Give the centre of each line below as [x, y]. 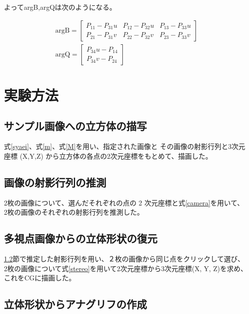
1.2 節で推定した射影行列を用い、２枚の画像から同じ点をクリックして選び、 [124, 259]
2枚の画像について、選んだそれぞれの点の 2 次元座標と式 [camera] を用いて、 [124, 202]
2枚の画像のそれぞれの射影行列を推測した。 [74, 212]
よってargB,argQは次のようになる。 [60, 7]
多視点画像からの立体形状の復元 [81, 238]
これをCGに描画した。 [40, 278]
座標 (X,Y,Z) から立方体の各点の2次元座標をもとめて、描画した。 [108, 156]
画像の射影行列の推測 [55, 182]
